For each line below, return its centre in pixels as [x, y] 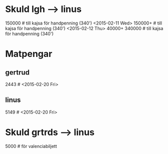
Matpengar [29, 54]
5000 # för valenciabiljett [31, 146]
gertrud [18, 72]
